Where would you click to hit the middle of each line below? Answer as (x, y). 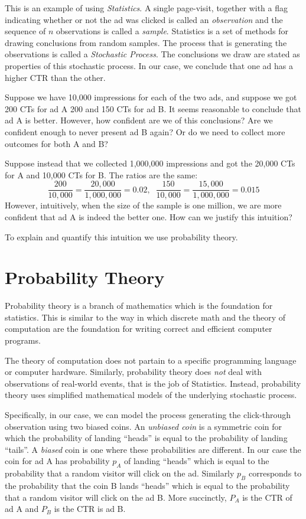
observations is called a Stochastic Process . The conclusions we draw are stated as (152, 54)
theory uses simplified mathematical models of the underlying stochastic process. (151, 395)
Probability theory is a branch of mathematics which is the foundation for (139, 306)
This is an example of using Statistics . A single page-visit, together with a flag (146, 8)
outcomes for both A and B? (56, 143)
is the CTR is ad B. (90, 509)
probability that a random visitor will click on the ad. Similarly (120, 473)
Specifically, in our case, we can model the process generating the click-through (148, 415)
